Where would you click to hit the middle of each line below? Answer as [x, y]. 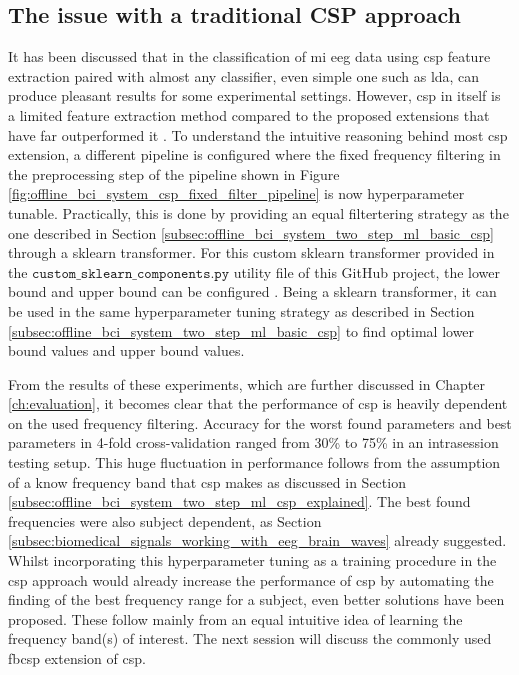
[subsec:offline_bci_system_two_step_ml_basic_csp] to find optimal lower [241, 330]
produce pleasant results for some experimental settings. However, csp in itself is [254, 95]
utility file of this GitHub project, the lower [367, 271]
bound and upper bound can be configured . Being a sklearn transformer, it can [252, 291]
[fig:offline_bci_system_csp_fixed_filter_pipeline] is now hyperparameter [236, 193]
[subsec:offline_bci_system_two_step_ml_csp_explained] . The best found [239, 501]
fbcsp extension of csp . [77, 658]
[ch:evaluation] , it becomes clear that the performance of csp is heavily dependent [258, 403]
